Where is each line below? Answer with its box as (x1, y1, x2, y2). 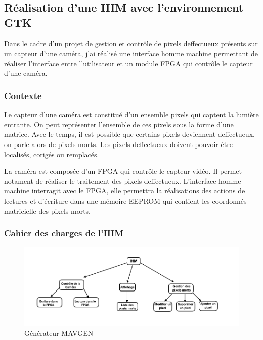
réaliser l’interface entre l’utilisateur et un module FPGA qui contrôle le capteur (4, 58, 253, 68)
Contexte (4, 89, 42, 102)
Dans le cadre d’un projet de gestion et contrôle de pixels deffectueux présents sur (4, 38, 258, 48)
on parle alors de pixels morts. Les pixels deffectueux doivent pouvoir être (4, 138, 233, 149)
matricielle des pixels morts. (4, 205, 91, 216)
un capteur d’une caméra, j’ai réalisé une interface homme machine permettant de (4, 48, 258, 59)
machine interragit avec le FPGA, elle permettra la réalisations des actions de (4, 185, 245, 196)
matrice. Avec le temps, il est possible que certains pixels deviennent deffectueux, (4, 129, 255, 139)
